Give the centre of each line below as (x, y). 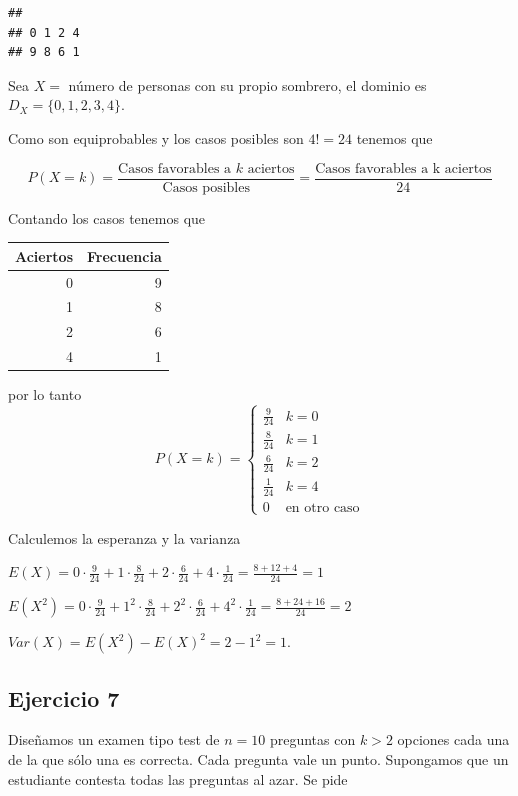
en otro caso (322, 507)
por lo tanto (45, 394)
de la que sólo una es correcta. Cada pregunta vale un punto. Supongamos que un (258, 759)
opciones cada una (453, 739)
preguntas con (312, 739)
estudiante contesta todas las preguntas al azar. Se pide (178, 778)
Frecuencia (124, 255)
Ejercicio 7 (64, 697)
